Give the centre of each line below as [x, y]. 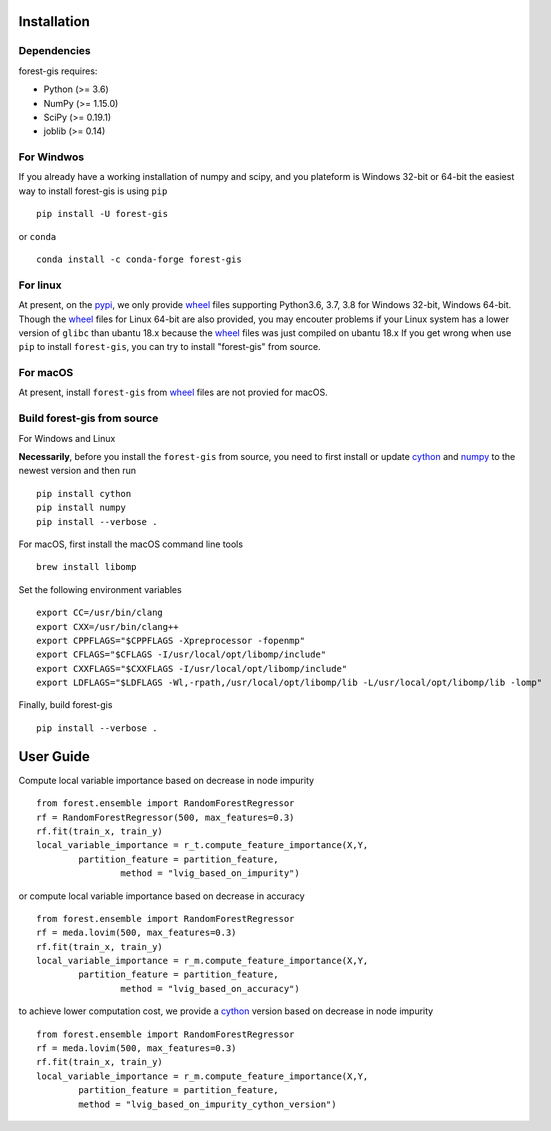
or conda [37, 236]
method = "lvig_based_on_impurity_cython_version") [207, 1104]
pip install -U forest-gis [102, 214]
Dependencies [55, 51]
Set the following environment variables [100, 589]
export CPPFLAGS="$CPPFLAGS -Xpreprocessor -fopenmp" [170, 640]
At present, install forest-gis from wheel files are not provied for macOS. [173, 392]
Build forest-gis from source [88, 418]
